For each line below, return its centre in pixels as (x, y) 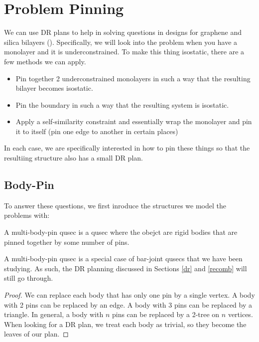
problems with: (27, 215)
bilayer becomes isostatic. (54, 88)
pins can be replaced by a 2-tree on (166, 314)
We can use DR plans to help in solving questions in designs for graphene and (123, 32)
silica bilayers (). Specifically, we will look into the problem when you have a (121, 42)
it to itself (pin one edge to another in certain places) (97, 131)
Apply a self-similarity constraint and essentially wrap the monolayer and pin (134, 121)
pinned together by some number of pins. (67, 242)
